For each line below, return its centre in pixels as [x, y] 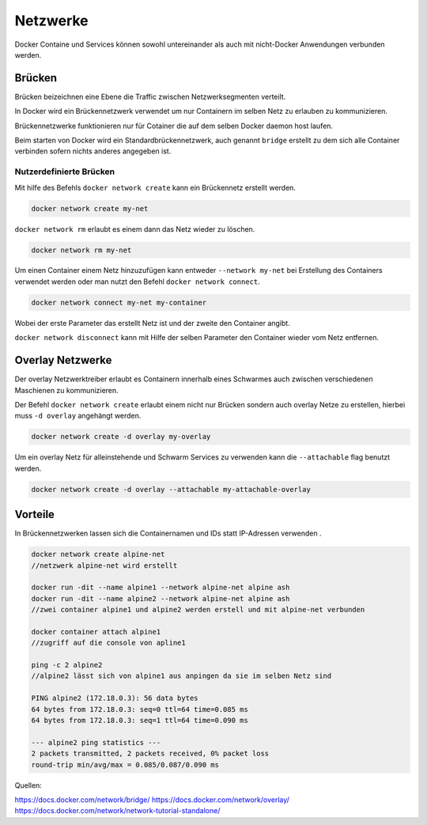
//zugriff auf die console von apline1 [108, 643]
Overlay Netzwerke [63, 360]
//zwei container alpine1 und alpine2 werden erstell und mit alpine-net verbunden [198, 610]
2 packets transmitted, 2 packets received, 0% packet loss [150, 754]
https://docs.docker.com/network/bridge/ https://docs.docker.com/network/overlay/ [152, 800]
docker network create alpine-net [98, 554]
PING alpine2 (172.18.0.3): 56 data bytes [115, 698]
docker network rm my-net [81, 250]
